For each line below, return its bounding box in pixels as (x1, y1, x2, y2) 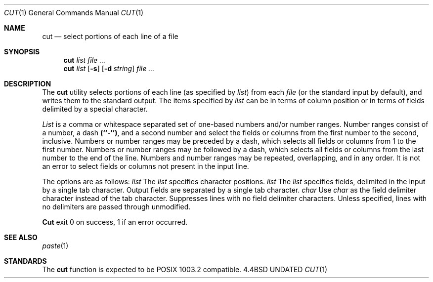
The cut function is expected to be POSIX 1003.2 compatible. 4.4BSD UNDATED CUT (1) (42, 265, 328, 274)
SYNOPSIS (4, 47, 40, 56)
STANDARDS (4, 257, 47, 265)
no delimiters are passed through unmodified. (42, 202, 191, 211)
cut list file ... (63, 56, 106, 64)
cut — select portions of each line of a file (42, 32, 178, 40)
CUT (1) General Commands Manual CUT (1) (4, 8, 144, 17)
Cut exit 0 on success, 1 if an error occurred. (42, 218, 188, 226)
